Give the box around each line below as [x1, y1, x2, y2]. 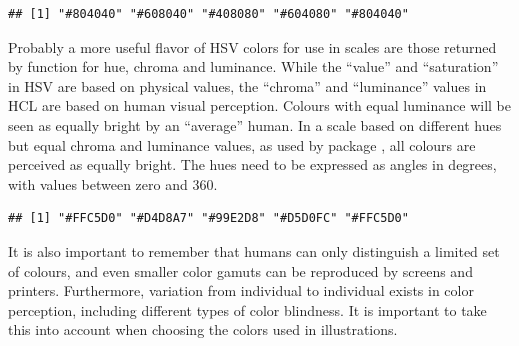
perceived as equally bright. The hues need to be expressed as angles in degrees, [8, 154, 497, 175]
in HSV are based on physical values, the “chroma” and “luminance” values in [8, 75, 487, 96]
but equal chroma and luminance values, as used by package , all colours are [8, 134, 476, 155]
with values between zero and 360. [8, 173, 218, 194]
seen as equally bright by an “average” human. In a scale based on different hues [8, 114, 502, 135]
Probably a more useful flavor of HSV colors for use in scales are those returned [8, 36, 497, 57]
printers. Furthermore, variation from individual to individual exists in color [8, 280, 474, 301]
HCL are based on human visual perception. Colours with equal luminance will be [8, 95, 512, 116]
